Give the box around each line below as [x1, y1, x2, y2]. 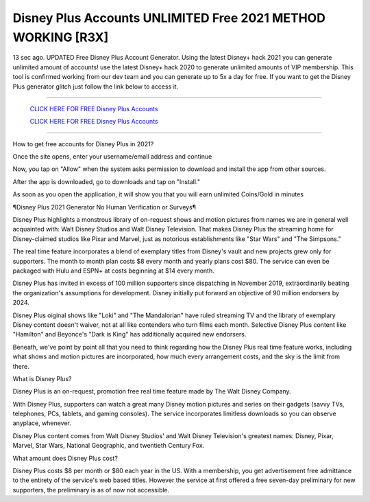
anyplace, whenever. [12, 419, 71, 427]
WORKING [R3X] [12, 30, 109, 45]
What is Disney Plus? [12, 374, 72, 383]
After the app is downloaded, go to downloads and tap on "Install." [12, 177, 201, 185]
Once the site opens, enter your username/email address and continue [12, 152, 212, 161]
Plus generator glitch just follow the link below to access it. [12, 82, 179, 91]
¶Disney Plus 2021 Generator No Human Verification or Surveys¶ [12, 203, 197, 211]
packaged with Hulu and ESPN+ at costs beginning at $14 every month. [12, 266, 215, 275]
